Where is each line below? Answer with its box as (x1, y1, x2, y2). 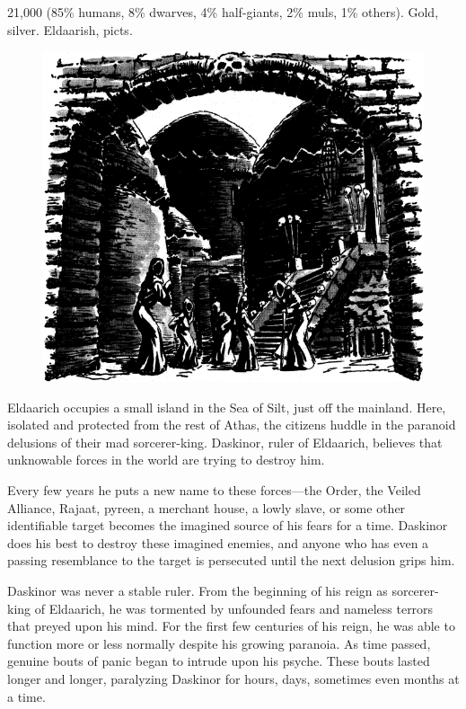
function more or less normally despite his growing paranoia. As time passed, (7, 634, 431, 652)
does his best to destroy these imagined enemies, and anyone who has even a (7, 533, 429, 552)
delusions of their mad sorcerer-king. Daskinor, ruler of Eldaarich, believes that (7, 432, 443, 451)
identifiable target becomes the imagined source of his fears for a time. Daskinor (7, 516, 448, 535)
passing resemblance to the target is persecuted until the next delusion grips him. (7, 551, 455, 570)
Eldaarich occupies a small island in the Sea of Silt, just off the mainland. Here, (7, 397, 446, 416)
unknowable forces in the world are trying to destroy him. (7, 450, 325, 469)
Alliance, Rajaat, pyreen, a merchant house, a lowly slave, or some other (7, 498, 406, 517)
